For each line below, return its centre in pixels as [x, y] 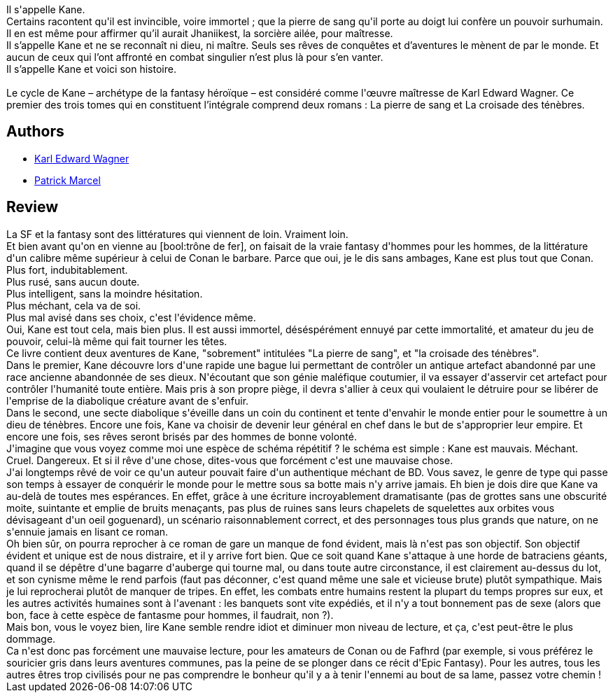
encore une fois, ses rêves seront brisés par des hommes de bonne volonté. [182, 436]
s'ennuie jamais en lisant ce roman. [87, 531]
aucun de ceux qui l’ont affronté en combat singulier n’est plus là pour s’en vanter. [195, 57]
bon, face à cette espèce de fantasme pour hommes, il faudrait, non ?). [170, 615]
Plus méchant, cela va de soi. [74, 305]
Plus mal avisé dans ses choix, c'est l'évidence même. [131, 317]
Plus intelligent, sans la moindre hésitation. [105, 293]
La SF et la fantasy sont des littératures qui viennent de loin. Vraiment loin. [177, 234]
